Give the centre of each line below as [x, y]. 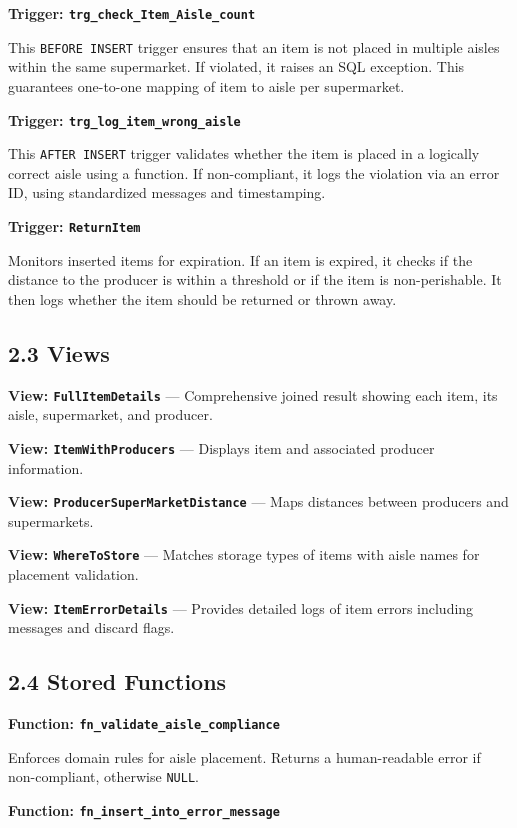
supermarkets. [51, 520]
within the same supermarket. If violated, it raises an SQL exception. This [236, 66]
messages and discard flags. [91, 627]
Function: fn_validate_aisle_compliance [144, 723]
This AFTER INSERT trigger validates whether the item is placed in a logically [244, 153]
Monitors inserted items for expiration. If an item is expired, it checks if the [240, 259]
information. [46, 467]
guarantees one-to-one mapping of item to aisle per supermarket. [206, 85]
